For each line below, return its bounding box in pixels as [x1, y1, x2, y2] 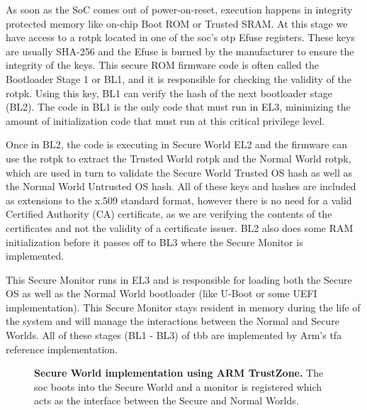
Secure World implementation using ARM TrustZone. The [34, 365, 324, 380]
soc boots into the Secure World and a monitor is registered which [34, 379, 322, 394]
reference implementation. [6, 341, 118, 356]
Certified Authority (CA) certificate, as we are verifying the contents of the [6, 206, 332, 221]
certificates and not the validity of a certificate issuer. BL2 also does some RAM [6, 220, 354, 235]
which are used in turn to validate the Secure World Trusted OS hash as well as [6, 165, 353, 179]
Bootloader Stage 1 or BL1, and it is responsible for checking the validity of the [6, 71, 351, 86]
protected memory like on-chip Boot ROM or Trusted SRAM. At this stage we [6, 16, 348, 31]
